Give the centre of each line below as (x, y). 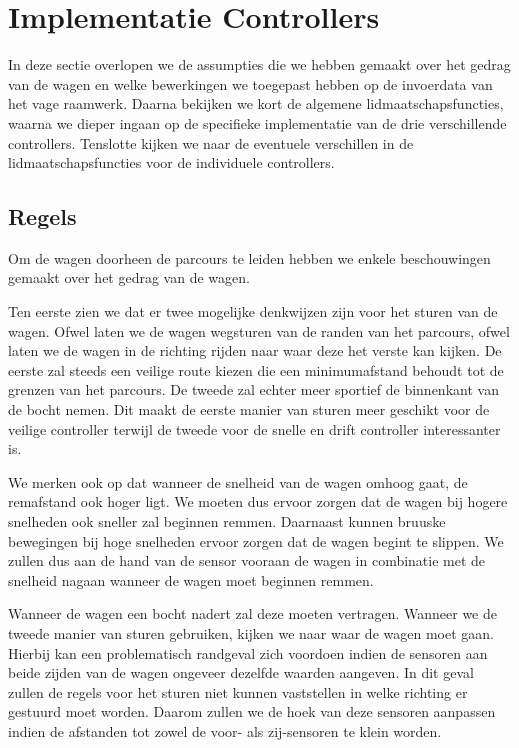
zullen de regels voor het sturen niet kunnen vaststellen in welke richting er (238, 691)
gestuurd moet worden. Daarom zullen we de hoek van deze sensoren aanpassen (252, 711)
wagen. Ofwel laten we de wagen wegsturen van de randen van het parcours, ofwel (259, 330)
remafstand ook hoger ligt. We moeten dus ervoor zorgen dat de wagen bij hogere (258, 501)
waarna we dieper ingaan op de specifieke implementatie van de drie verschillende (257, 122)
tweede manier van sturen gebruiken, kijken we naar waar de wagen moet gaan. (251, 632)
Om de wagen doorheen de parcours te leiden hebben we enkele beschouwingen (249, 257)
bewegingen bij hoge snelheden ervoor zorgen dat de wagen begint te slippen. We (256, 540)
